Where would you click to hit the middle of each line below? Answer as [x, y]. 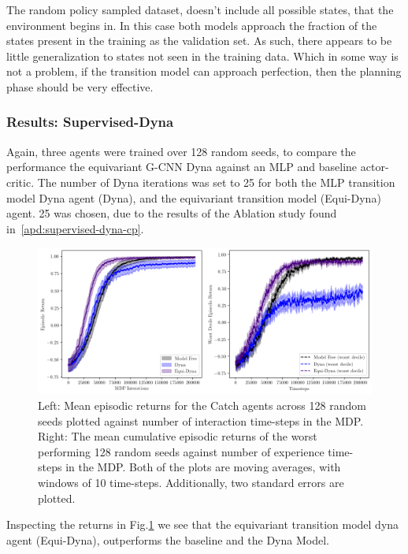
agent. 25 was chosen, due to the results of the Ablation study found [172, 213]
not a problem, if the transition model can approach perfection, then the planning [204, 71]
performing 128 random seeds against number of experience [181, 451]
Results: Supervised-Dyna [90, 122]
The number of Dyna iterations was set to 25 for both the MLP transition [216, 182]
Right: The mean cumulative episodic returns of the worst [178, 436]
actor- [375, 167]
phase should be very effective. [80, 86]
